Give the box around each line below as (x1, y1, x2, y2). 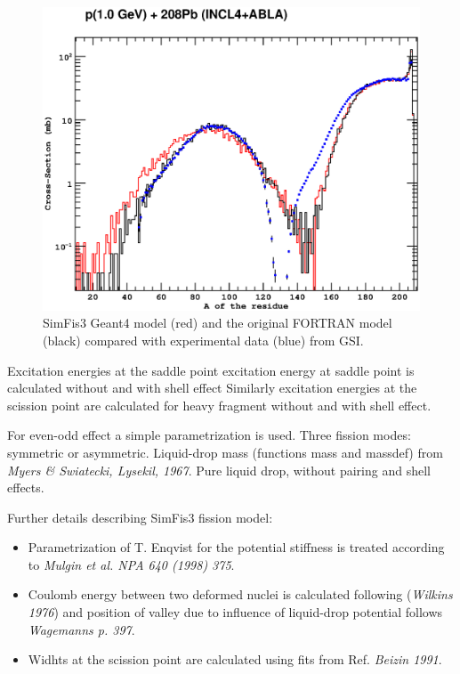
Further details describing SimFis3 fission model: (7, 508, 273, 526)
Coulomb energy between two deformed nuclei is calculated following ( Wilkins (28, 585, 453, 604)
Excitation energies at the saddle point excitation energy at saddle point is (7, 361, 415, 379)
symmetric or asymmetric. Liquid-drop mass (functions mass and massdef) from (7, 443, 443, 461)
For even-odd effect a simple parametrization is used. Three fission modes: (7, 426, 411, 444)
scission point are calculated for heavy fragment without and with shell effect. (7, 395, 432, 414)
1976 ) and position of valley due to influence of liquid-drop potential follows (28, 603, 443, 621)
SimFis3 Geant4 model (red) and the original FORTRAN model (43, 313, 392, 332)
